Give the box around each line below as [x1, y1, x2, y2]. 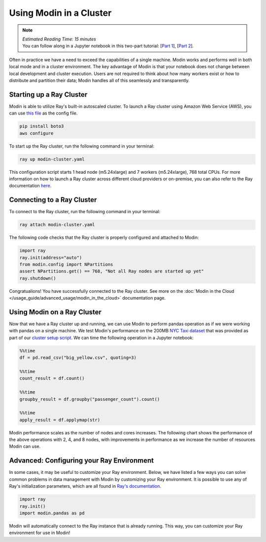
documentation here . [9, 183, 52, 189]
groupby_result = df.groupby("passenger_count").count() [19, 396, 160, 402]
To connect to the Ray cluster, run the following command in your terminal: [9, 209, 161, 215]
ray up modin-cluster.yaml [19, 156, 85, 162]
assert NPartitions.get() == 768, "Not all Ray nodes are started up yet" [19, 269, 204, 274]
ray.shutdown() [19, 275, 56, 281]
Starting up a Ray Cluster [9, 90, 88, 99]
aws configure [19, 130, 54, 136]
